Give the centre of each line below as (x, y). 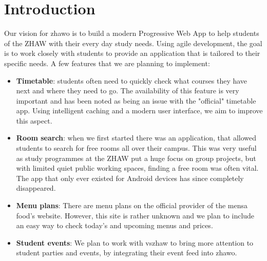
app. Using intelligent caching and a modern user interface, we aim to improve (139, 111)
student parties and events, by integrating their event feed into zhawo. (127, 253)
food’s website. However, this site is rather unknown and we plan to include (135, 215)
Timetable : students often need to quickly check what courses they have (132, 80)
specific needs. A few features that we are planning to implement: (107, 63)
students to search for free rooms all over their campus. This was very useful (136, 148)
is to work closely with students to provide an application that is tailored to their (132, 53)
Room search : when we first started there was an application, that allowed (136, 138)
